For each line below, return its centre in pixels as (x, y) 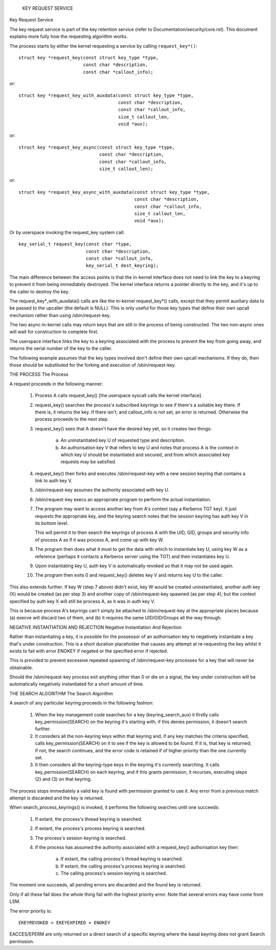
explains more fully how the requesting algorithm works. (68, 36)
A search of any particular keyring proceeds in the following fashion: (82, 703)
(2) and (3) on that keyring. (63, 779)
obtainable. (21, 667)
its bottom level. (52, 523)
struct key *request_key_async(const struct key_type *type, (97, 147)
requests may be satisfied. (88, 462)
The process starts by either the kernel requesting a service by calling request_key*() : (103, 46)
